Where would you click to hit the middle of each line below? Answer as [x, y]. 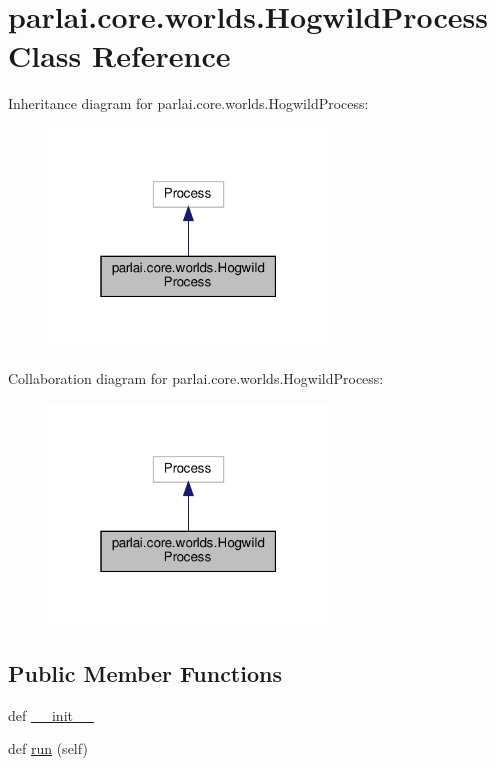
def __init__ [51, 714]
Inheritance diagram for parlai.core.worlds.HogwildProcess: [188, 103]
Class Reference [119, 55]
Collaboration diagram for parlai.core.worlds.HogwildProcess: [196, 378]
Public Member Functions [145, 673]
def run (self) [48, 748]
